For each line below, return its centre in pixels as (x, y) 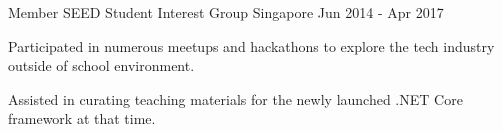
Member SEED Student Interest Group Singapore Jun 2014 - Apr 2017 (226, 12)
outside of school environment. (101, 65)
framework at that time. (82, 118)
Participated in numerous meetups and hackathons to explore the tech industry (251, 45)
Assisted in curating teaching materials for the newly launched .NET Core (235, 98)
